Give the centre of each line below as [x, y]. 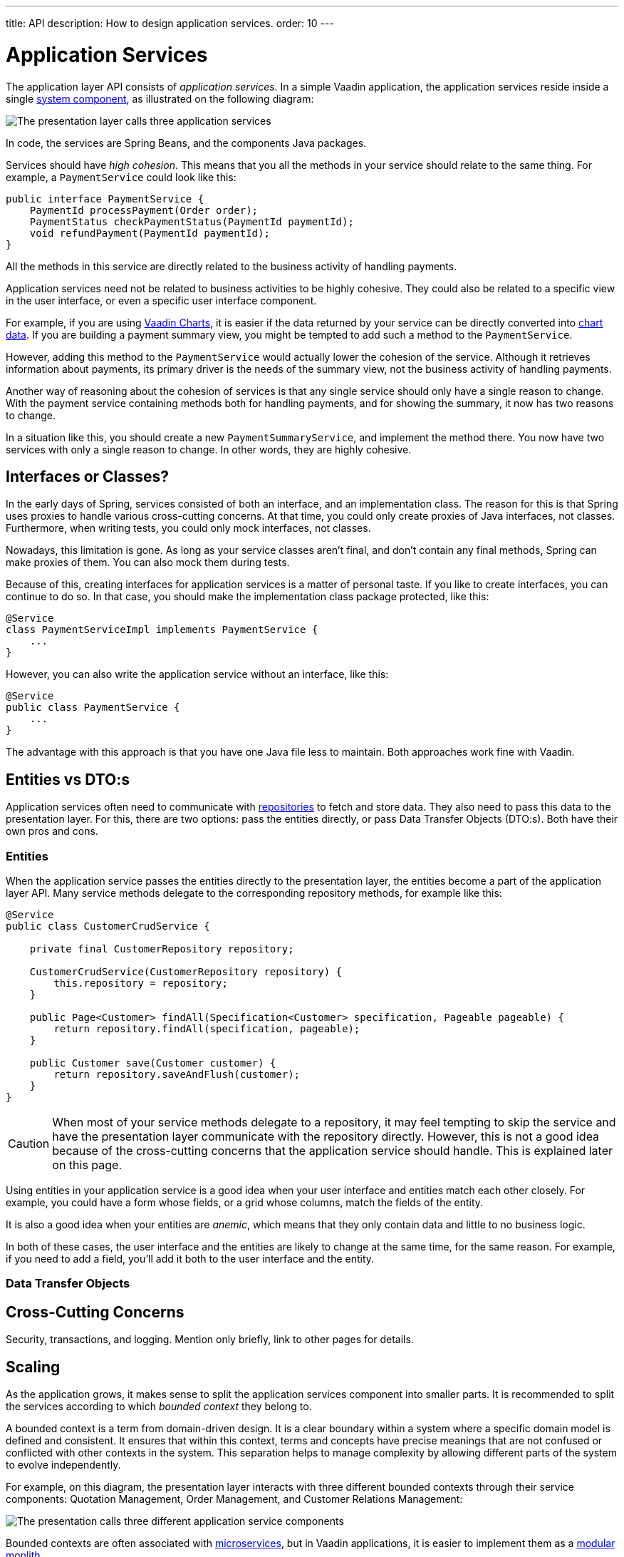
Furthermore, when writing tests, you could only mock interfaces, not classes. [188, 528]
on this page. [87, 1165]
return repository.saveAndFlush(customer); [177, 1074]
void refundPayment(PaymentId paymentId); [150, 233]
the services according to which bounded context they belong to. [159, 1406]
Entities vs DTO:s [68, 779]
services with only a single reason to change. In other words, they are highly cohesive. [209, 449]
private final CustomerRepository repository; [162, 949]
